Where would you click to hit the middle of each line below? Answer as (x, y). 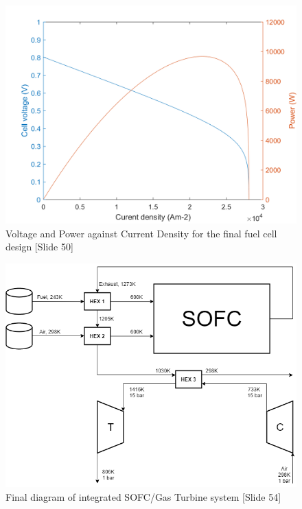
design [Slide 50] (39, 247)
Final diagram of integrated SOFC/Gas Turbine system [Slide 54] (143, 496)
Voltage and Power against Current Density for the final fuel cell (141, 233)
